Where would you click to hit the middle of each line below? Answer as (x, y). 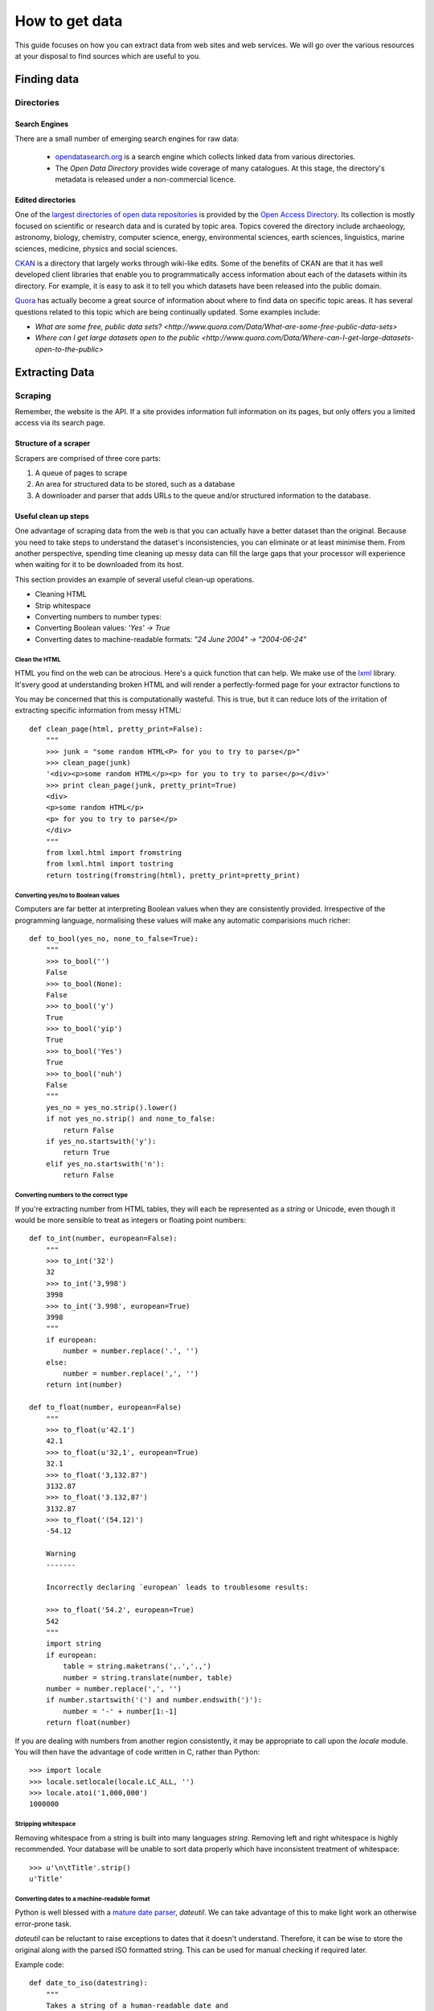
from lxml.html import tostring (109, 864)
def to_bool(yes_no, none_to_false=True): (114, 938)
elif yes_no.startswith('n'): (105, 1164)
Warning (61, 1554)
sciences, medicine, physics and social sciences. (96, 249)
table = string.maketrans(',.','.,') (137, 1666)
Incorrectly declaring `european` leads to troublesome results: (177, 1587)
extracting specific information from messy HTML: (98, 710)
